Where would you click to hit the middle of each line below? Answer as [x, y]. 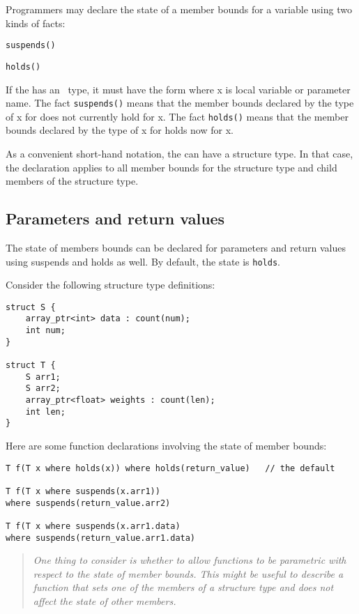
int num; [45, 331]
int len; [45, 412]
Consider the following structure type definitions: [110, 285]
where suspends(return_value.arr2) [88, 503]
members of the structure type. [72, 181]
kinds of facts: [36, 23]
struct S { [31, 307]
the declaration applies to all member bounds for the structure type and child [171, 167]
